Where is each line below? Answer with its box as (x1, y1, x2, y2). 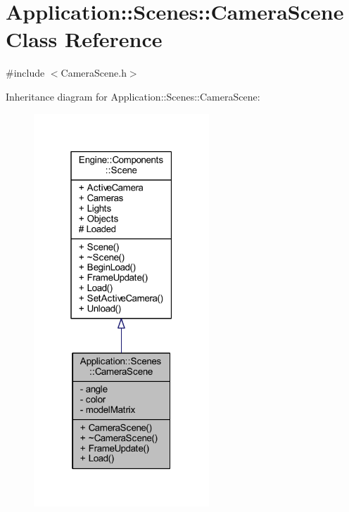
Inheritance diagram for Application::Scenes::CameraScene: (6, 89, 260, 103)
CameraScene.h (61, 65, 127, 80)
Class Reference (6, 25, 163, 53)
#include (6, 65, 45, 80)
